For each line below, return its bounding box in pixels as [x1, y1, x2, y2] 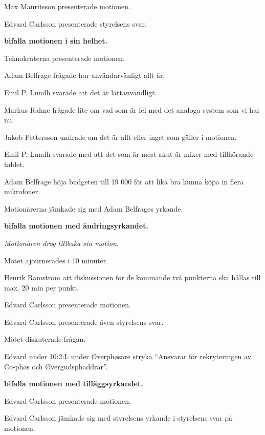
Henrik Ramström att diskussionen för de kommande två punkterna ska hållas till [4, 272, 261, 283]
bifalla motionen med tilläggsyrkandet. [4, 378, 143, 389]
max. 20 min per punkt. [4, 282, 79, 293]
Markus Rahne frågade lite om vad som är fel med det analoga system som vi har [4, 104, 260, 115]
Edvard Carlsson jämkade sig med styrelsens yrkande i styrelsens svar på [4, 412, 233, 423]
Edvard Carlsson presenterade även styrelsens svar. [4, 316, 164, 327]
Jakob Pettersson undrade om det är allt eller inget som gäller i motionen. [4, 131, 237, 142]
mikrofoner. [4, 186, 40, 197]
